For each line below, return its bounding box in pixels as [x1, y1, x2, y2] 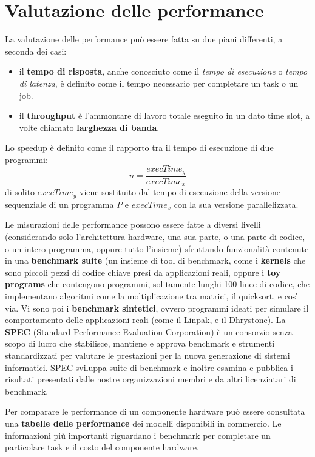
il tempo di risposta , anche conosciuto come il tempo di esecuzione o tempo [19, 65, 308, 78]
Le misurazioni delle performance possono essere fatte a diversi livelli [5, 218, 261, 231]
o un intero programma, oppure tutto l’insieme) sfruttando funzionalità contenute [5, 242, 309, 255]
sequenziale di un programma [5, 198, 114, 210]
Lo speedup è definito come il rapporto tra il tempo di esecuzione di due [5, 141, 274, 154]
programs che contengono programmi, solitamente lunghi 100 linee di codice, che [5, 278, 310, 290]
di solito [5, 185, 35, 198]
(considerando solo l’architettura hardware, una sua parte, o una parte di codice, [5, 230, 305, 243]
